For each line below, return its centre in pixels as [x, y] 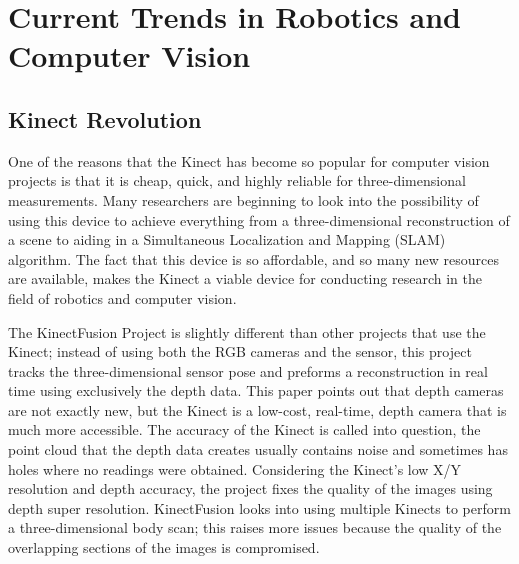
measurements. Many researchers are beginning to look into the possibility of [243, 199]
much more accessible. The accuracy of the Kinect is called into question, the [244, 429]
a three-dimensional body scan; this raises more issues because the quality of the [255, 527]
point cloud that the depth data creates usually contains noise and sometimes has [258, 449]
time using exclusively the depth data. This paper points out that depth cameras [256, 390]
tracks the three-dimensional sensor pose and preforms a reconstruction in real [248, 370]
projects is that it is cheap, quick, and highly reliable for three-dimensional [237, 180]
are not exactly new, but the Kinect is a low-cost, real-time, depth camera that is [257, 409]
